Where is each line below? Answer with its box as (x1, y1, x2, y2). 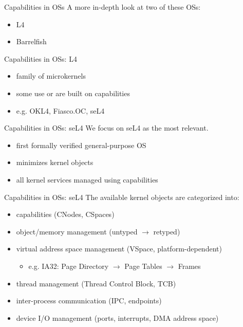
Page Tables (124, 260, 162, 271)
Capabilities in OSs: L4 (4, 53, 77, 64)
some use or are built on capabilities (16, 87, 130, 98)
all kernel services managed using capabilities (16, 174, 158, 185)
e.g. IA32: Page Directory (28, 260, 109, 271)
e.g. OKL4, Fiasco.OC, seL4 (16, 105, 105, 116)
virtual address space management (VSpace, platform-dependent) (16, 243, 222, 254)
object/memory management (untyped (16, 226, 138, 237)
